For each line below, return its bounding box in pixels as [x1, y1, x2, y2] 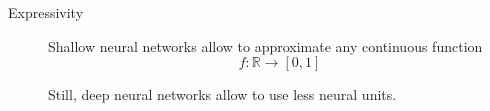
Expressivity [8, 2, 84, 22]
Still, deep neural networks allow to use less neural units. [48, 84, 397, 105]
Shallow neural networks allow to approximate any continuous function [48, 35, 483, 56]
